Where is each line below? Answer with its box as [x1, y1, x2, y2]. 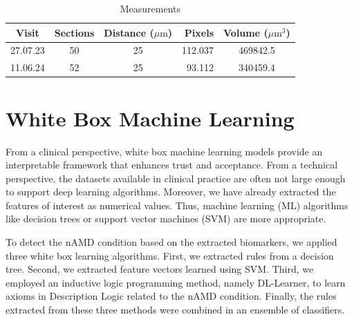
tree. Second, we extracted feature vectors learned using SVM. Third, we [6, 262, 314, 276]
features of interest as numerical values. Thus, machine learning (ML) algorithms [6, 197, 348, 212]
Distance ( [104, 25, 154, 39]
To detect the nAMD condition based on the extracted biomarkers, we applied [6, 235, 337, 249]
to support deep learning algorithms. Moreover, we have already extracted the [6, 184, 336, 199]
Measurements [120, 1, 181, 15]
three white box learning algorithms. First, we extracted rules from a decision [6, 248, 334, 262]
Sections [54, 25, 95, 39]
